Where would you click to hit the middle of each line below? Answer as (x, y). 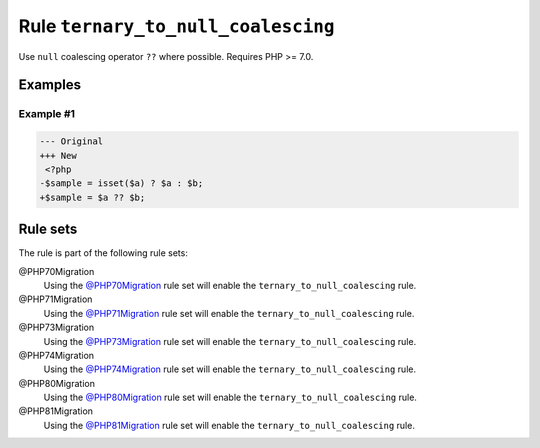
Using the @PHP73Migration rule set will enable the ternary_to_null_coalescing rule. (230, 341)
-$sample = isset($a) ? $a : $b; (121, 183)
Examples (50, 85)
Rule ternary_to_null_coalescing (176, 26)
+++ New (58, 155)
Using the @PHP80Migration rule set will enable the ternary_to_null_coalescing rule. (230, 397)
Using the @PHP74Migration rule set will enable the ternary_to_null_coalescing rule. (230, 369)
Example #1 (46, 114)
